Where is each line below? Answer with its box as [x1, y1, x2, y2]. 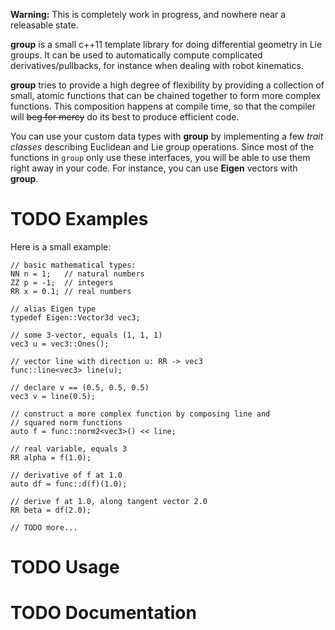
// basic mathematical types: [10, 260, 137, 270]
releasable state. [10, 19, 79, 31]
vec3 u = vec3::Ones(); [10, 339, 110, 349]
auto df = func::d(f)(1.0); [10, 479, 128, 489]
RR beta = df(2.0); [10, 505, 92, 515]
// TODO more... [10, 522, 78, 533]
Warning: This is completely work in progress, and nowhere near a [10, 9, 287, 20]
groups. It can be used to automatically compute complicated [10, 49, 263, 61]
